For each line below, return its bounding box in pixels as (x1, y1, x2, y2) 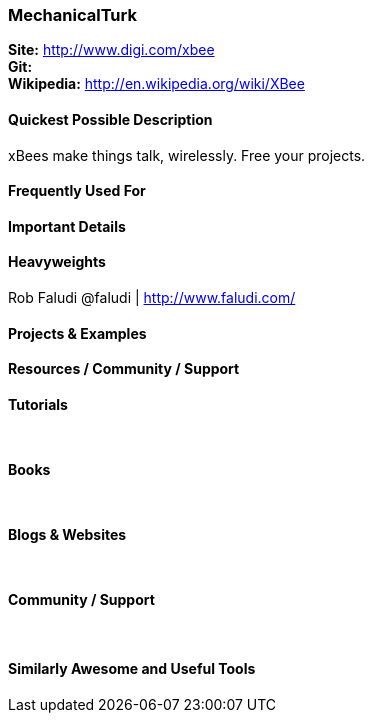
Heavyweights (8, 253, 106, 271)
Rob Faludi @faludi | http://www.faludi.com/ (8, 289, 296, 307)
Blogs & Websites (8, 525, 127, 543)
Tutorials (8, 395, 68, 413)
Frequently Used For (8, 182, 146, 200)
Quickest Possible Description (8, 110, 213, 128)
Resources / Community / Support (8, 360, 240, 378)
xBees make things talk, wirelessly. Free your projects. (8, 146, 366, 164)
